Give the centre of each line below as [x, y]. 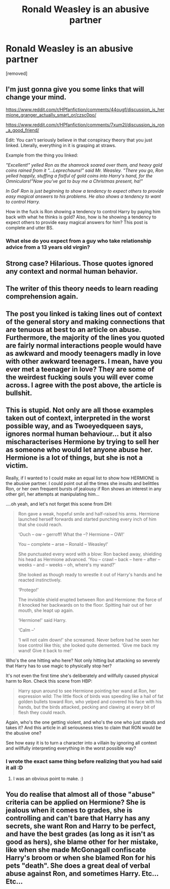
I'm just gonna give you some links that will [75, 89]
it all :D [14, 767]
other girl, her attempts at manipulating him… [53, 494]
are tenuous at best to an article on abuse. [73, 330]
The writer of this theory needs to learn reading [82, 289]
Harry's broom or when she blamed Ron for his [81, 858]
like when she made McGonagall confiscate [76, 850]
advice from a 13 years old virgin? [48, 247]
